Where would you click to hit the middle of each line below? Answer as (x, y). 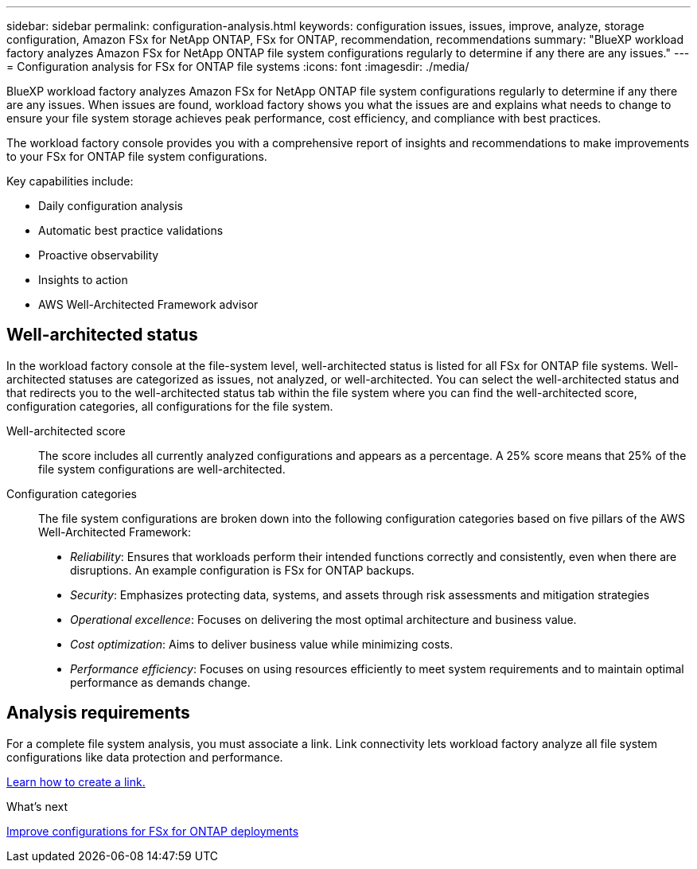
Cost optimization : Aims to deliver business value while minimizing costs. (262, 644)
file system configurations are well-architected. (162, 469)
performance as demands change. (160, 682)
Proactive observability (99, 255)
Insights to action (83, 280)
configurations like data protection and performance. (145, 757)
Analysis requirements (98, 713)
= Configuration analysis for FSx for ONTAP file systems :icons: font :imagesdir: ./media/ (238, 66)
